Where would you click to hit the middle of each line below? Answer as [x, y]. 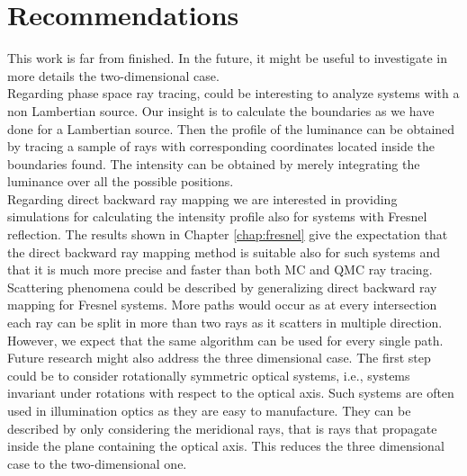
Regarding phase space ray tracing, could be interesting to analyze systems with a [233, 93]
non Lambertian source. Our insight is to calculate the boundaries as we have [221, 110]
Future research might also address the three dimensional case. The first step [219, 358]
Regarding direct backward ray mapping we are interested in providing [202, 198]
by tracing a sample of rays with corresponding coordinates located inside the [221, 146]
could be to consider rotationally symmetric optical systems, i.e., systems [209, 375]
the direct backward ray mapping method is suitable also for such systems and [224, 251]
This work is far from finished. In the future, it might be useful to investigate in [228, 58]
